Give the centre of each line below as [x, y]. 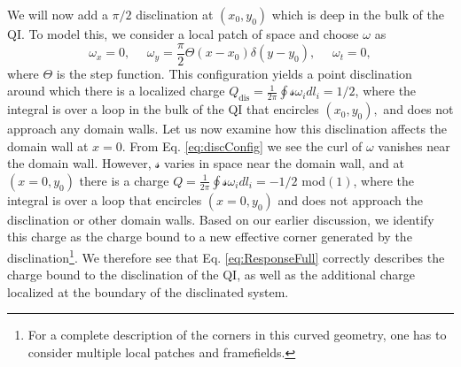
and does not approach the [350, 199]
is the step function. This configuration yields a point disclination [234, 73]
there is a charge [124, 180]
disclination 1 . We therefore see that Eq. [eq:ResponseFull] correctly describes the [226, 256]
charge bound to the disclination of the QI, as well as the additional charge [211, 275]
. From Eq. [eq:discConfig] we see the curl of [242, 145]
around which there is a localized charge [116, 91]
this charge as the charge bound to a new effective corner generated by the [210, 237]
